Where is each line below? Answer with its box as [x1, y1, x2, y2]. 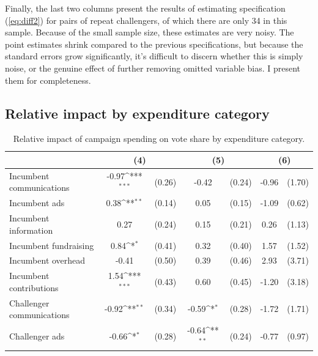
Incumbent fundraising [9, 239, 94, 251]
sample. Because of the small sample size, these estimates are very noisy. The [5, 26, 294, 39]
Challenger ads [9, 329, 65, 342]
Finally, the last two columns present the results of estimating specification [5, 2, 286, 14]
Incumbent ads [9, 196, 65, 209]
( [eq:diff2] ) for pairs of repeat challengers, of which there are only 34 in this [5, 13, 287, 26]
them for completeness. [5, 73, 91, 86]
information [9, 223, 53, 236]
